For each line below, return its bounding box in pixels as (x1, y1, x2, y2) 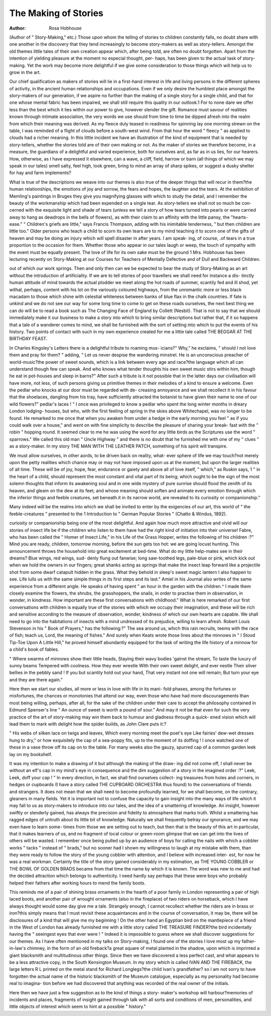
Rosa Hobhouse (49, 25, 82, 31)
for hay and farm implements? (9, 170, 71, 176)
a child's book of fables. (9, 646, 59, 652)
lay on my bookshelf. (9, 751, 53, 757)
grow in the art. (9, 69, 41, 75)
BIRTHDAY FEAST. (9, 336, 48, 342)
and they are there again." (9, 676, 63, 682)
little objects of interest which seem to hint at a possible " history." (9, 1003, 146, 1009)
